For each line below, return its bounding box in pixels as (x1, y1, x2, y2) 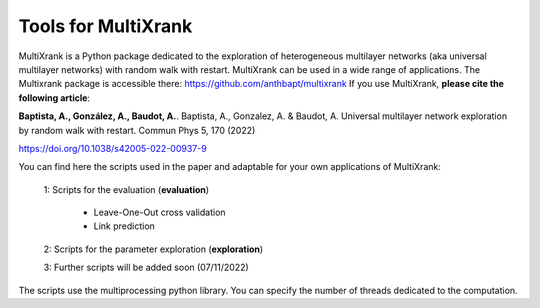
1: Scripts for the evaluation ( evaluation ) (43, 183, 210, 195)
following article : (18, 91, 90, 104)
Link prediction (93, 220, 155, 232)
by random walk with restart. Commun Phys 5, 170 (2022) (18, 124, 256, 136)
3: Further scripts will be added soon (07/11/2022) (43, 261, 249, 274)
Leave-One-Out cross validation (93, 206, 226, 219)
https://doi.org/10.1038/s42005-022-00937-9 (18, 142, 207, 154)
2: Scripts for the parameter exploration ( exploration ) (43, 243, 264, 255)
